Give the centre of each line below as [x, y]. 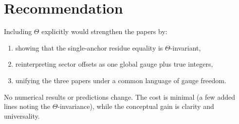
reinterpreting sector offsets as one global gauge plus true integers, [114, 64]
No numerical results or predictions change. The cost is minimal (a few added [119, 97]
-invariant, [185, 47]
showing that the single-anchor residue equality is [89, 47]
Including [18, 31]
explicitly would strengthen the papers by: [104, 31]
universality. [22, 115]
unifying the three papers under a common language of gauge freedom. [121, 80]
